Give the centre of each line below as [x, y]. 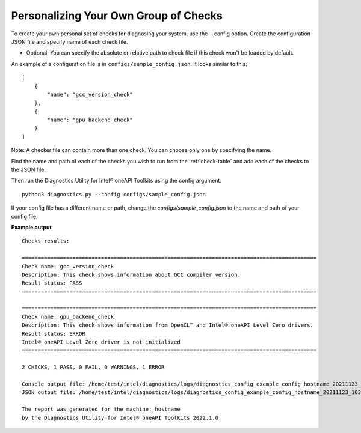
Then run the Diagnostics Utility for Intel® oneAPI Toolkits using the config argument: [116, 181]
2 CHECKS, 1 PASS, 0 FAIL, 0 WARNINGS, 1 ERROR [93, 367]
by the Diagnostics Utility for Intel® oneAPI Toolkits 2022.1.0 [120, 418]
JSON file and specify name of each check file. [69, 41]
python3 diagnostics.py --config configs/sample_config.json [114, 194]
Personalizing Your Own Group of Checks [117, 16]
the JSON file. [29, 170]
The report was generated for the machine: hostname [101, 409]
